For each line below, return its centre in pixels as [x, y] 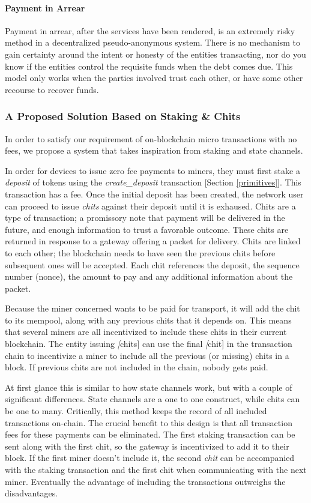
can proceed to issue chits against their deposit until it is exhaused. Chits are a [150, 206]
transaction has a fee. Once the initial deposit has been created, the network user [154, 194]
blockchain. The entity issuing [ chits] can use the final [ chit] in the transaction [149, 344]
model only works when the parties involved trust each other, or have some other [154, 78]
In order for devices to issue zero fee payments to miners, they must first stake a [152, 170]
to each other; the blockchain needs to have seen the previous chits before [140, 252]
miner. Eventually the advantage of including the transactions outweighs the [145, 481]
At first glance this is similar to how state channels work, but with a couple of [149, 387]
